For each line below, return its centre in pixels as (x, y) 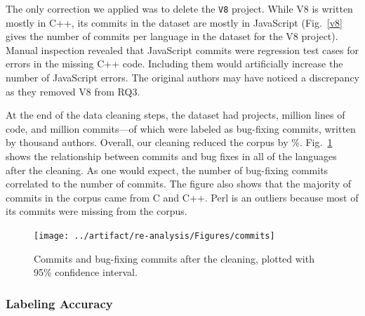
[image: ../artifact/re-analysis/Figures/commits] (154, 236)
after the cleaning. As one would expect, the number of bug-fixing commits (167, 170)
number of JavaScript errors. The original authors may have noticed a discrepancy (182, 78)
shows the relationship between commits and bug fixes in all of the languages (171, 156)
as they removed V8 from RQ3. (73, 91)
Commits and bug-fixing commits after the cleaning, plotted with (174, 258)
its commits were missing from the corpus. (97, 211)
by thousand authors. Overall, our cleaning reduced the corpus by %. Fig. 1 (169, 142)
